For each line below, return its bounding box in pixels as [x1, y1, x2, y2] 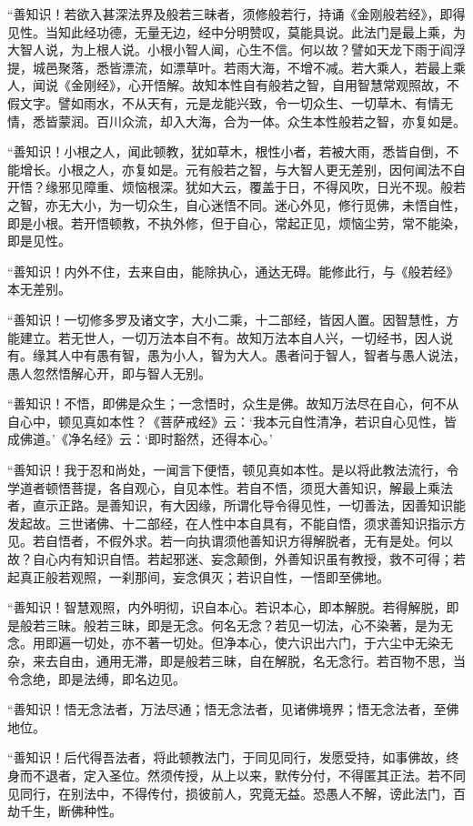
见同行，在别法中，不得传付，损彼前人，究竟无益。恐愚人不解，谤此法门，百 [7, 783, 466, 802]
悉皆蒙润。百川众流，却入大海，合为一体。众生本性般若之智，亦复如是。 [32, 111, 466, 130]
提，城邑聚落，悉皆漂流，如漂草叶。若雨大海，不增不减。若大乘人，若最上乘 [7, 57, 466, 76]
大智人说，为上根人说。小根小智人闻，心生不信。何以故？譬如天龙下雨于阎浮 [7, 40, 466, 59]
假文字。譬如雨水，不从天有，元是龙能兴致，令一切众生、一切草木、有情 [7, 93, 440, 112]
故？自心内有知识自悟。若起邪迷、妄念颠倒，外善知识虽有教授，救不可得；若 [7, 549, 466, 569]
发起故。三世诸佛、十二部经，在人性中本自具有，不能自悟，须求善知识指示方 [7, 513, 466, 532]
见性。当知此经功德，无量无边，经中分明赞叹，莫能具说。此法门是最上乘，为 [7, 22, 466, 41]
